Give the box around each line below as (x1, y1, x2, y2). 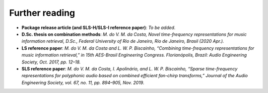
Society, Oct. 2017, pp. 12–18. (21, 59, 81, 65)
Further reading (9, 7, 75, 18)
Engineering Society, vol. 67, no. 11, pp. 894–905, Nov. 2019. (21, 79, 144, 86)
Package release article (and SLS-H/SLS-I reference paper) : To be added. (21, 25, 176, 31)
